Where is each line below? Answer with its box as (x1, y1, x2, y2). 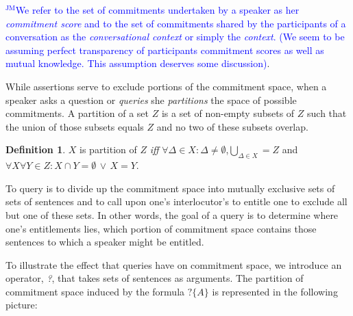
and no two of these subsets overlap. (156, 119, 308, 133)
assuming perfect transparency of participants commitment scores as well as (5, 42, 324, 57)
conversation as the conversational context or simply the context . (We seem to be (5, 29, 345, 44)
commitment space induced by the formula (5, 284, 185, 298)
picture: (5, 298, 38, 312)
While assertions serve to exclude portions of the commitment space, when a (5, 79, 327, 93)
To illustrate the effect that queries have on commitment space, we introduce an (5, 257, 342, 272)
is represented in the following (212, 284, 338, 298)
